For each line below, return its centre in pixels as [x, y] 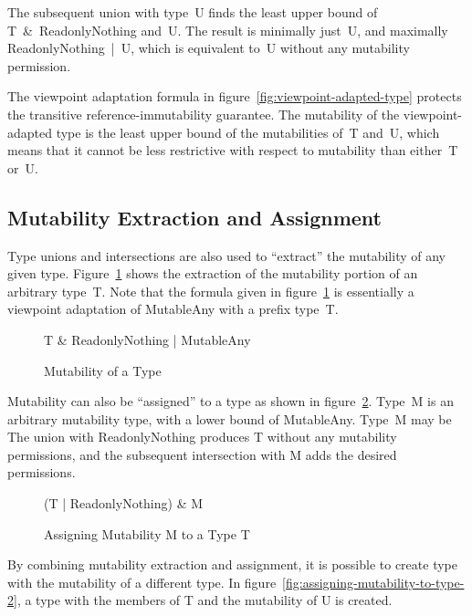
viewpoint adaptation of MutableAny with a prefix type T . [173, 309]
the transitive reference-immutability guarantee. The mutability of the [204, 114]
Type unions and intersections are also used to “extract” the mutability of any [226, 255]
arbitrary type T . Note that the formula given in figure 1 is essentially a [211, 291]
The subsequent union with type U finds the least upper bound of [193, 12]
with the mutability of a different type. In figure [142, 582]
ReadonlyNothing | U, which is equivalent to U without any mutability [209, 48]
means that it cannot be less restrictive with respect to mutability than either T [233, 150]
